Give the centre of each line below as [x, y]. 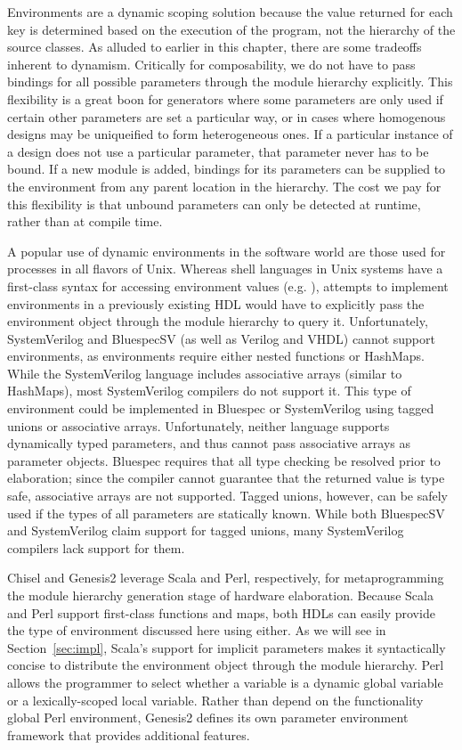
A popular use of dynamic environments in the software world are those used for [227, 251]
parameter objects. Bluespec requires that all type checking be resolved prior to [224, 460]
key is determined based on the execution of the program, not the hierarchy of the [231, 29]
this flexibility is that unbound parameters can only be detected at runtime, [214, 204]
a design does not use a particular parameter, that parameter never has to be [218, 151]
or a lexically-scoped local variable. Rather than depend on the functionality [215, 700]
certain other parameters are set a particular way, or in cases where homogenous [227, 116]
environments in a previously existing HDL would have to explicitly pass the [216, 303]
